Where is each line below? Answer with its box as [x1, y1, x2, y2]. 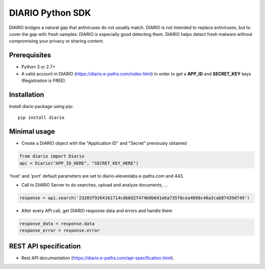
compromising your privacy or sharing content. [9, 38, 104, 44]
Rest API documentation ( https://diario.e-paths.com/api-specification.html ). [21, 255, 174, 261]
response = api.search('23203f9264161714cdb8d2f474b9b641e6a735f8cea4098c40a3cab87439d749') [19, 195, 250, 201]
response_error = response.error [19, 228, 100, 233]
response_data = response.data [19, 221, 95, 226]
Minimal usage [9, 128, 55, 136]
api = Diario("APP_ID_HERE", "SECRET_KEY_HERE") [19, 160, 139, 166]
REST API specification [9, 242, 81, 250]
